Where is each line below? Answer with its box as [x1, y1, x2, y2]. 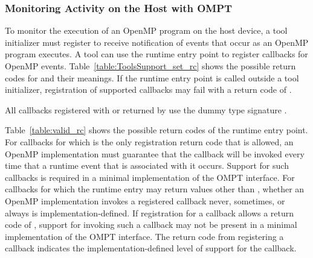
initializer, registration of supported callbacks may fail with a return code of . [5, 83, 292, 96]
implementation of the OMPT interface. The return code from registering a [5, 230, 284, 242]
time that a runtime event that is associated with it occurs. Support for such [5, 159, 289, 172]
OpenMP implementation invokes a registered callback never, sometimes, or [5, 194, 285, 207]
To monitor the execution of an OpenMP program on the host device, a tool [5, 24, 288, 37]
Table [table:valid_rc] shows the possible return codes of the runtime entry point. [5, 124, 308, 136]
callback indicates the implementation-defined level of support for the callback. [5, 242, 297, 254]
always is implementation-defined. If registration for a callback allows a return [5, 206, 294, 219]
